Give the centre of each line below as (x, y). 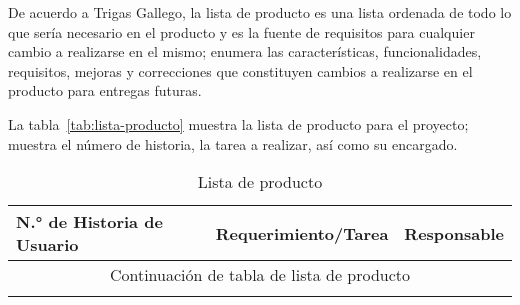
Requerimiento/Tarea (302, 233)
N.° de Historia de (89, 222)
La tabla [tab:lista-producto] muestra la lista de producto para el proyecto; (238, 123)
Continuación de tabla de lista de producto (260, 275)
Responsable (454, 233)
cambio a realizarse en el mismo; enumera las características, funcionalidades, (245, 51)
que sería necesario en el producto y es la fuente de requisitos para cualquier (241, 31)
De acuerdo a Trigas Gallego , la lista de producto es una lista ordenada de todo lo (260, 12)
